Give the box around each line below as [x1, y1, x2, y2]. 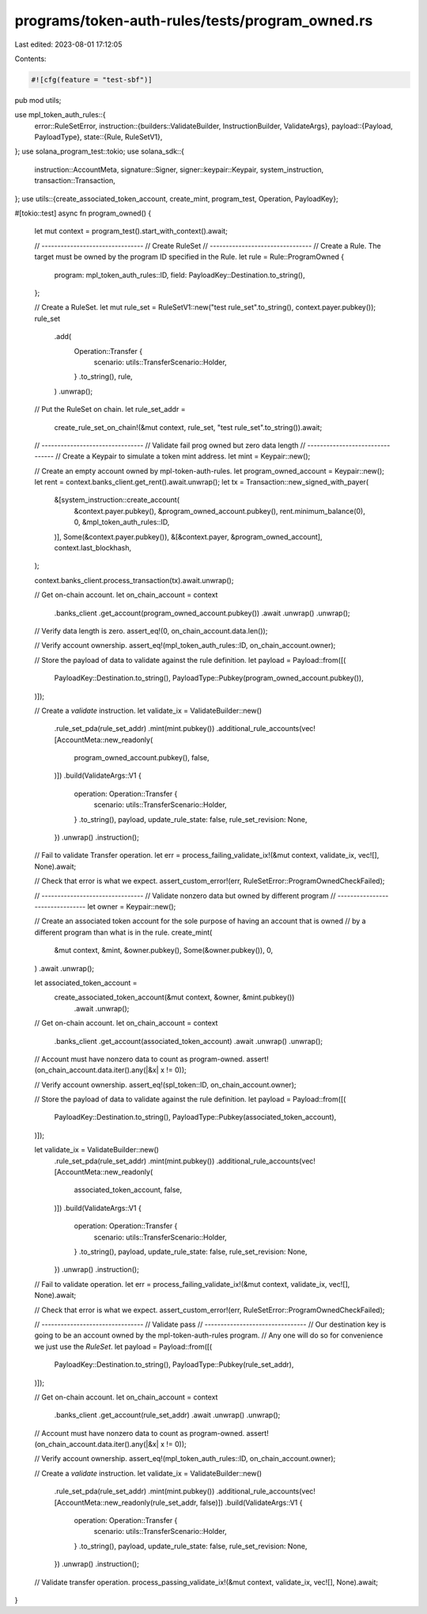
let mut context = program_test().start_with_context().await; [34, 226, 229, 236]
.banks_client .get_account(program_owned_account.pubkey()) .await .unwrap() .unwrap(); [54, 608, 351, 618]
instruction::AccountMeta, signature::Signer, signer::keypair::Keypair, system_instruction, [34, 165, 324, 174]
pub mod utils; [14, 95, 62, 105]
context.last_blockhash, [54, 543, 132, 553]
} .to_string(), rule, [74, 372, 134, 382]
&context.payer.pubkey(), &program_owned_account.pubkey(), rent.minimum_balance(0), [74, 506, 365, 516]
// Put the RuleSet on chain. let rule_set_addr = [34, 405, 186, 414]
